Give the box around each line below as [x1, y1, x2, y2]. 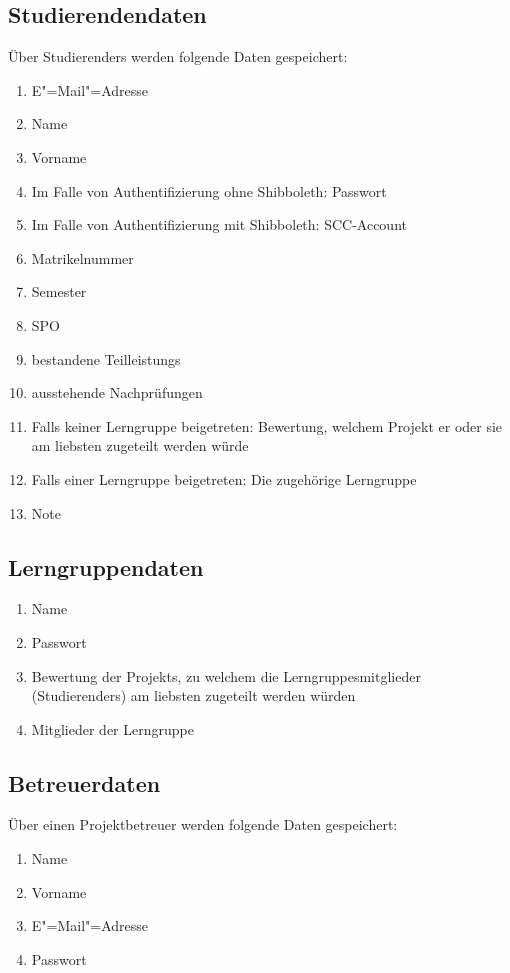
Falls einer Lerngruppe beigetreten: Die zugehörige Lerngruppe [31, 468, 417, 489]
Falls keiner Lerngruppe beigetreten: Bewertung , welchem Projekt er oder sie [31, 415, 503, 436]
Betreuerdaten [8, 767, 161, 798]
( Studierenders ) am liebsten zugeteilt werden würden [31, 685, 356, 706]
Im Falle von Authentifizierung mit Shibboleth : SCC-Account [31, 214, 407, 235]
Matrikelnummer [31, 247, 134, 268]
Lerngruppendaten [8, 551, 204, 582]
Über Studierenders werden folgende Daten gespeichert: [8, 46, 348, 67]
